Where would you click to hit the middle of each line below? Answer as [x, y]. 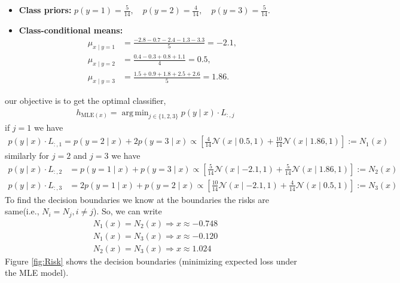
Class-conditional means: [71, 30]
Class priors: [45, 10]
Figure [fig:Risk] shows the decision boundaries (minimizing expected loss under [151, 261]
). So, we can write [127, 211]
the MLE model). [37, 273]
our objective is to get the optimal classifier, [86, 101]
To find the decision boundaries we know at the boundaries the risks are [137, 199]
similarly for [27, 156]
